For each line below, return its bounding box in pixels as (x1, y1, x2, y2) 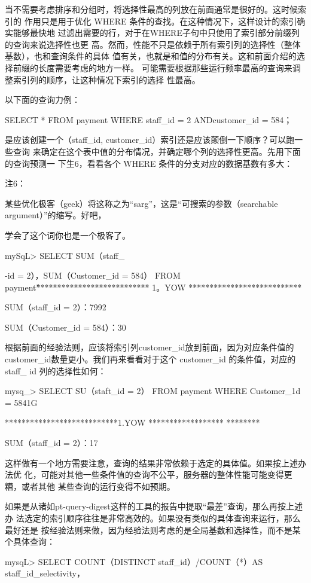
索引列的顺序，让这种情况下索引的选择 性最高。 (13, 73, 200, 86)
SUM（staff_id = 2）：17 (5, 437, 98, 449)
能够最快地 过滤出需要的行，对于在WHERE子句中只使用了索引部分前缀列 (13, 26, 300, 39)
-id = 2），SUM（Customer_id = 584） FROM (5, 269, 181, 282)
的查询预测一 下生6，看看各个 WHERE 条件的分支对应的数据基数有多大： (5, 157, 293, 169)
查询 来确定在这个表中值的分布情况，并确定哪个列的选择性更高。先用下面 (13, 145, 301, 157)
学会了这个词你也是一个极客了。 (5, 228, 130, 241)
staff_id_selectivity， (5, 567, 85, 579)
